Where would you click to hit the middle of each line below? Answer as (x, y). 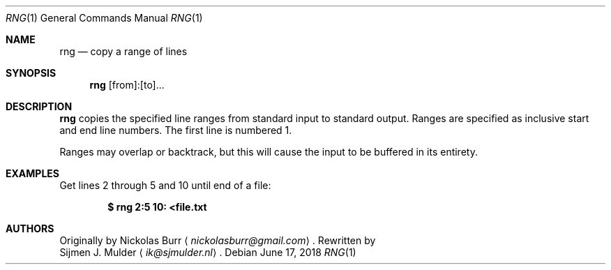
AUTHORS (30, 228)
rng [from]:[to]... (127, 85)
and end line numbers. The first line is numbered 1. (176, 130)
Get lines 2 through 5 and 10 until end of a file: (165, 185)
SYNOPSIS (31, 73)
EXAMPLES (32, 173)
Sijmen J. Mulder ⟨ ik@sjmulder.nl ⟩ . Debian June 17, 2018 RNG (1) (208, 252)
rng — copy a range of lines (123, 51)
